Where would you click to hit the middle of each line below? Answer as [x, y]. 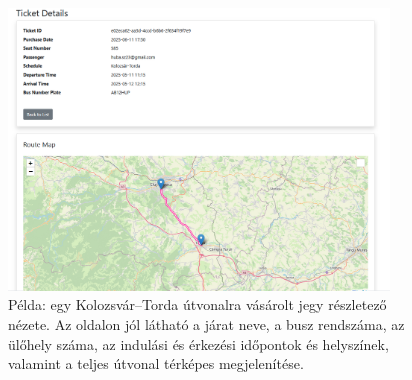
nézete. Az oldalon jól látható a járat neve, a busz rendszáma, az [206, 324]
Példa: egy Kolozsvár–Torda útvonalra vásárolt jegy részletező [197, 304]
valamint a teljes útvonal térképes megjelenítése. [156, 363]
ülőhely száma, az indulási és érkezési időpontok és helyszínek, [198, 343]
